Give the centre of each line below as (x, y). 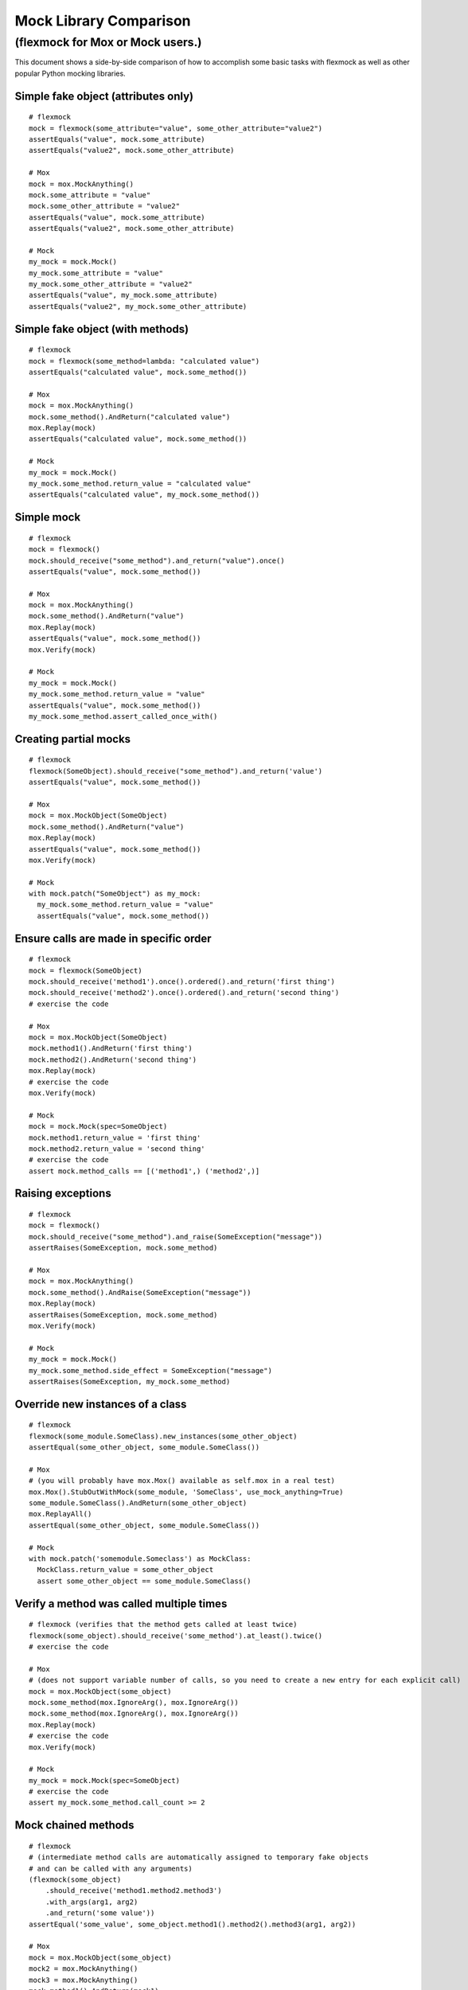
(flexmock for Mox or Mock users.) (108, 42)
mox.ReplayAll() (60, 1514)
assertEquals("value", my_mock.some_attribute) (123, 295)
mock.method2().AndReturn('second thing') (113, 1059)
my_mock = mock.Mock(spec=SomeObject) (105, 1780)
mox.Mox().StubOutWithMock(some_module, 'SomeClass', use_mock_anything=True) (186, 1492)
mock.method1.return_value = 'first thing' (115, 1137)
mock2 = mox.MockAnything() (84, 1969)
